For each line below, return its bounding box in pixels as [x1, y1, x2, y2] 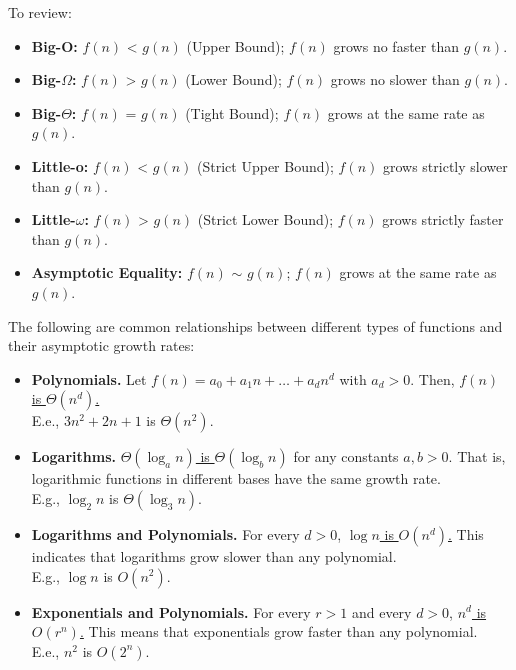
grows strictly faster [382, 209, 504, 230]
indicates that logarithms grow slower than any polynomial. [31, 545, 397, 566]
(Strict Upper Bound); [197, 155, 334, 176]
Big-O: [31, 35, 78, 56]
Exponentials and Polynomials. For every [31, 601, 311, 622]
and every [351, 601, 412, 622]
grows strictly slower [382, 155, 508, 176]
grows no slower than [330, 69, 460, 90]
